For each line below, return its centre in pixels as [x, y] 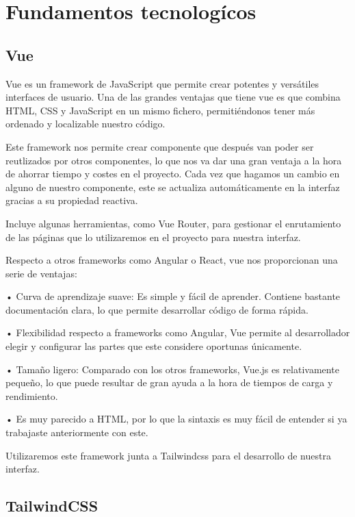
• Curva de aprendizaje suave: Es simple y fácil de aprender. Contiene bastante [173, 296]
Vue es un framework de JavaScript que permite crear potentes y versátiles [162, 83]
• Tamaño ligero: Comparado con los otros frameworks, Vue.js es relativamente [172, 369]
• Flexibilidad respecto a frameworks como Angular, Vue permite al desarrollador [178, 332]
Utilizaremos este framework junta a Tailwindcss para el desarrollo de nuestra [168, 455]
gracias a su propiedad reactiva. [72, 200]
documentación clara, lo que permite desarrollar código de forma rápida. [157, 309]
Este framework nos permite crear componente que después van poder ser [160, 146]
